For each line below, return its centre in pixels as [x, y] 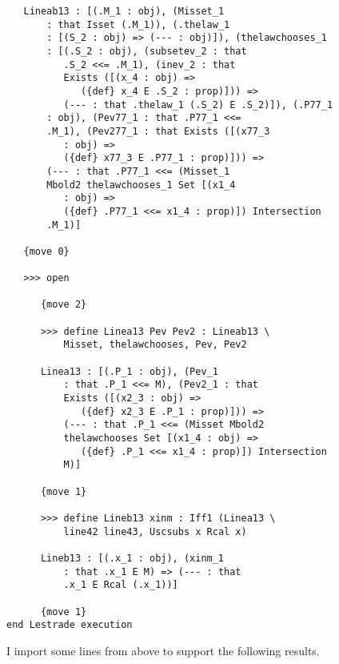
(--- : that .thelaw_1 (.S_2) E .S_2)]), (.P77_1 [198, 105]
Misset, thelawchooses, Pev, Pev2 [155, 345]
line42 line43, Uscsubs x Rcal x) [155, 531]
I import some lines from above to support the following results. [163, 650]
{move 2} [64, 305]
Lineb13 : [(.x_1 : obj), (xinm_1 [132, 558]
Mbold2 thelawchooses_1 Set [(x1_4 [141, 185]
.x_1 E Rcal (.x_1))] [121, 585]
